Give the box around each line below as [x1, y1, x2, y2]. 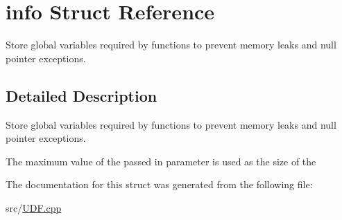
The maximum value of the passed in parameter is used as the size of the [6, 154, 316, 168]
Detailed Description [6, 84, 157, 106]
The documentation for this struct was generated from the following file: [6, 177, 313, 192]
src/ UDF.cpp [6, 200, 62, 214]
